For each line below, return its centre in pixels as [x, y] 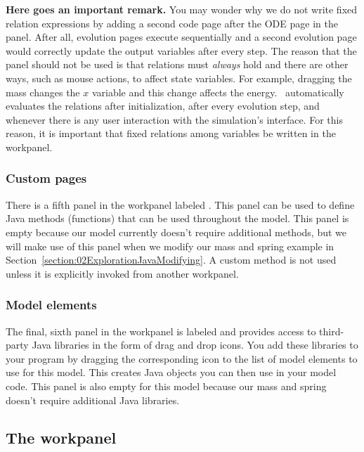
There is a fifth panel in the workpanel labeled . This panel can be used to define [180, 204]
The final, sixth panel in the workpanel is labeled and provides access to [161, 331]
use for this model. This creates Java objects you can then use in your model [171, 372]
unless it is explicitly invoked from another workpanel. [122, 273]
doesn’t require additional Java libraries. [93, 400]
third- [332, 331]
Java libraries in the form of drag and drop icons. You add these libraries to [195, 345]
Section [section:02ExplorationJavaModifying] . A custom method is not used [171, 260]
